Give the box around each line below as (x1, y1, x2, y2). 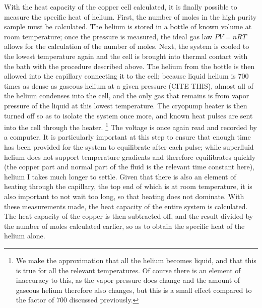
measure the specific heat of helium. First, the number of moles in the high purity (4, 11, 257, 22)
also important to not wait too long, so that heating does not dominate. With (4, 191, 244, 201)
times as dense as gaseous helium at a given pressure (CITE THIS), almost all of (4, 80, 253, 91)
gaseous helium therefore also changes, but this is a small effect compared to (16, 284, 252, 295)
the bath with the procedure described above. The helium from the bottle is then (4, 60, 255, 71)
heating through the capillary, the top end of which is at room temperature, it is (4, 181, 252, 192)
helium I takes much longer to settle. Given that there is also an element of (4, 171, 236, 181)
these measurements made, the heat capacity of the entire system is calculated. (4, 201, 248, 211)
